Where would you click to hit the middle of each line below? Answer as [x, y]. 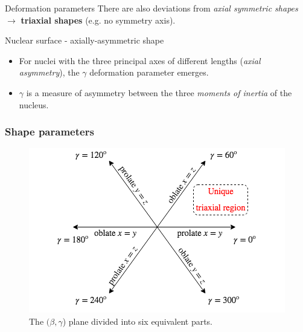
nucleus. [34, 104]
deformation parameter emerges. [149, 72]
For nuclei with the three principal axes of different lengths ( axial [140, 60]
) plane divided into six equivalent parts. [138, 321]
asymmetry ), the [49, 72]
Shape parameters [49, 132]
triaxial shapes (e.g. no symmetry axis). [98, 20]
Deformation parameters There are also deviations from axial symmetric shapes [151, 8]
